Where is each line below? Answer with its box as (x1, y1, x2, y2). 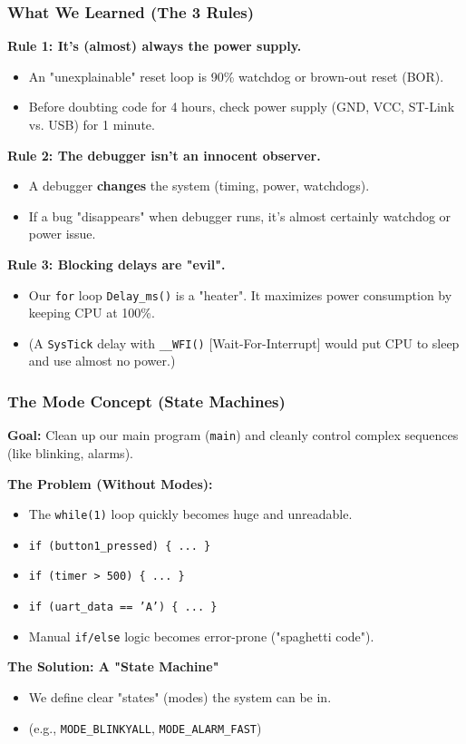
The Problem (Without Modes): (7, 474, 213, 493)
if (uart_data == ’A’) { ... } (28, 601, 218, 614)
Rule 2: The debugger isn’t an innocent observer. (7, 145, 321, 164)
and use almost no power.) (28, 351, 176, 370)
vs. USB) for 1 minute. (28, 115, 155, 133)
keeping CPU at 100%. (28, 303, 155, 322)
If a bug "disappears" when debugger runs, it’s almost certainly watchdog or (28, 206, 451, 225)
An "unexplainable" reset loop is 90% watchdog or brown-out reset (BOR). (28, 66, 444, 85)
